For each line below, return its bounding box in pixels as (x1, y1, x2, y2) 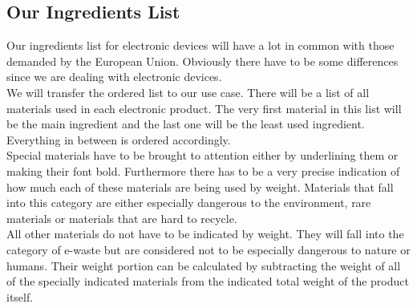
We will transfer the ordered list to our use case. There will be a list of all (6, 83, 370, 100)
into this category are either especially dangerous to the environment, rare (6, 194, 371, 211)
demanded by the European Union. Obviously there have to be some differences (6, 52, 399, 69)
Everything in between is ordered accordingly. (6, 131, 231, 148)
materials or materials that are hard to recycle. (6, 209, 237, 226)
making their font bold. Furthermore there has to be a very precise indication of (6, 162, 400, 179)
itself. (6, 288, 34, 305)
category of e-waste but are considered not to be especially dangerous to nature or (6, 241, 411, 257)
